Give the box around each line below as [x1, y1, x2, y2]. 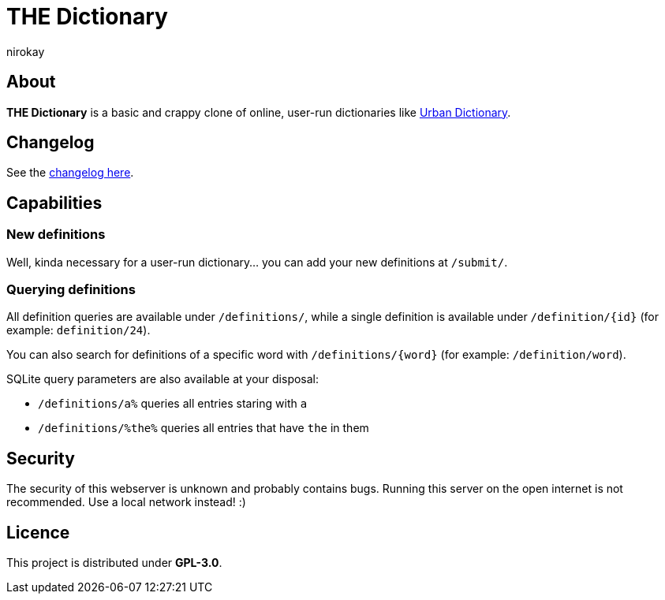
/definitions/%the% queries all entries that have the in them [38, 421, 369, 435]
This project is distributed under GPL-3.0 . [6, 556, 222, 570]
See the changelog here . [6, 166, 134, 180]
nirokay [6, 44, 45, 58]
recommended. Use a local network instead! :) [6, 495, 246, 509]
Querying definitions [6, 281, 136, 298]
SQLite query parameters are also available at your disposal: [6, 372, 319, 386]
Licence [6, 522, 70, 542]
